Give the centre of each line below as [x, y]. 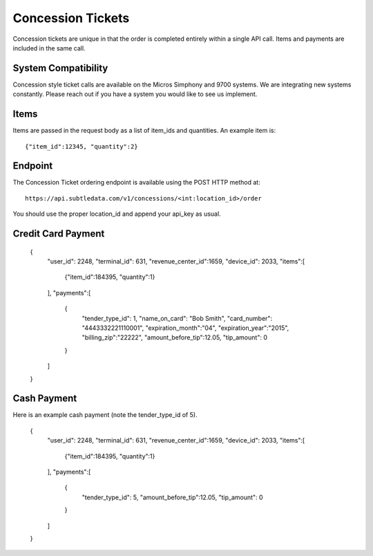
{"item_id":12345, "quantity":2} [82, 146]
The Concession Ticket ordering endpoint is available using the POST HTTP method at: [136, 183]
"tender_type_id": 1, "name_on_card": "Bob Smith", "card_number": [177, 318]
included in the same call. [49, 48]
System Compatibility [60, 68]
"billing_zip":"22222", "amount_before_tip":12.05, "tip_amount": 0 [174, 337]
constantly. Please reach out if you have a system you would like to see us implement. [135, 94]
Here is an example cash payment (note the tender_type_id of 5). [105, 415]
